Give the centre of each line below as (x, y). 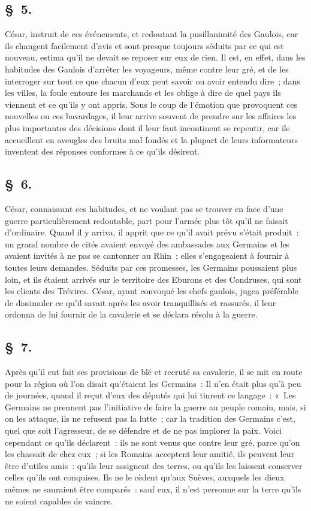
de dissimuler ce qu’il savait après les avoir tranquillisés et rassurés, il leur (141, 302)
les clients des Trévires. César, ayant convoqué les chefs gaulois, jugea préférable (152, 291)
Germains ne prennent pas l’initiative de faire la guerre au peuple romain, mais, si (155, 406)
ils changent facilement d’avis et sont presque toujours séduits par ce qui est (144, 45)
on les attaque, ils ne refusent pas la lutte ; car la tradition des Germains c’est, (150, 418)
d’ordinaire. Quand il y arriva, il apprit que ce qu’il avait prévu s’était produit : (152, 232)
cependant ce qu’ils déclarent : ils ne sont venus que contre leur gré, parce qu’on (153, 442)
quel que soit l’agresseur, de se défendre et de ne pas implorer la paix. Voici (143, 430)
